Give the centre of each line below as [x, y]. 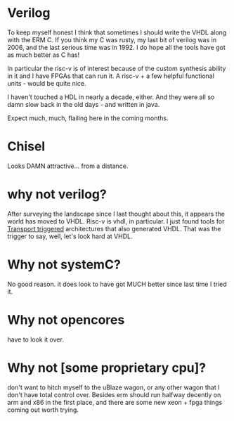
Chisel [26, 147]
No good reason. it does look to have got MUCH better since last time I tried [117, 284]
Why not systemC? [64, 264]
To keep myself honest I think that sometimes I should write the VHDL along [117, 32]
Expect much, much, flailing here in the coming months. [88, 118]
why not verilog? [57, 194]
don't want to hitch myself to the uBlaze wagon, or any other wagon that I [113, 387]
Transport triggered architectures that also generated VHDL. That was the [114, 228]
